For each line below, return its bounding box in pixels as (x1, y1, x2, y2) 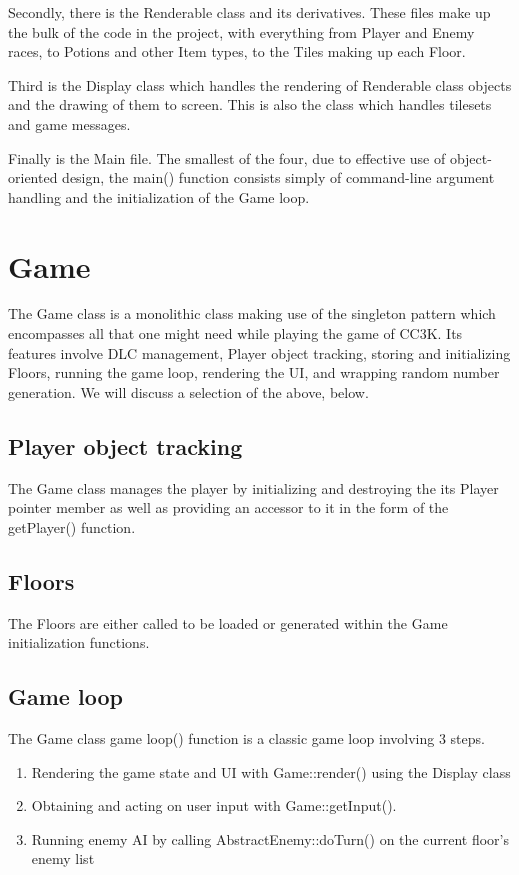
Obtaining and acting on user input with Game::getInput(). (31, 795, 397, 816)
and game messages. (8, 113, 131, 134)
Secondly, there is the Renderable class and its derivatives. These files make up (8, 2, 491, 22)
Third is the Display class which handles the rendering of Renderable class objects (8, 74, 512, 95)
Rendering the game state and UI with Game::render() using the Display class (31, 761, 511, 782)
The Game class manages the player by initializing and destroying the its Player (8, 477, 499, 498)
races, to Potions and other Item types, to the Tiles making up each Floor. (8, 41, 466, 62)
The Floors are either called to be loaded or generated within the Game (8, 612, 448, 633)
